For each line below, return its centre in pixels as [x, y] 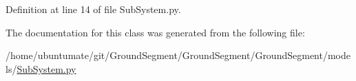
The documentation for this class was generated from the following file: [155, 32]
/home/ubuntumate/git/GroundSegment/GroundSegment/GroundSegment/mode [178, 55]
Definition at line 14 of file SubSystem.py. [93, 9]
